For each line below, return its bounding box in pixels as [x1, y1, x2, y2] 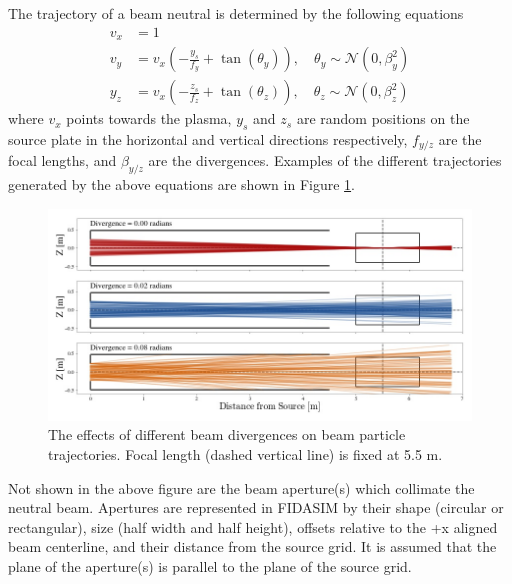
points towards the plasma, [66, 108, 232, 129]
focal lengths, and [8, 150, 117, 171]
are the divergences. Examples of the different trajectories [148, 150, 502, 171]
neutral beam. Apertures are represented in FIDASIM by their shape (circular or [8, 497, 504, 518]
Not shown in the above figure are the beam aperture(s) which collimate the [8, 477, 475, 498]
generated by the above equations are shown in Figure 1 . [8, 174, 355, 195]
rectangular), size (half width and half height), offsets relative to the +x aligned [8, 516, 498, 537]
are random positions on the [296, 108, 470, 129]
